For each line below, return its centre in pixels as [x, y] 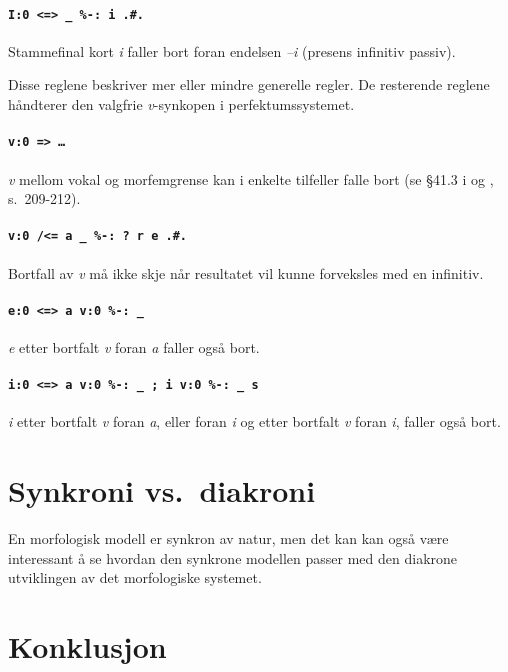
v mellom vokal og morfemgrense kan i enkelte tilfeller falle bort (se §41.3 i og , [251, 178]
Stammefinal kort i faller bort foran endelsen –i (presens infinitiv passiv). [232, 50]
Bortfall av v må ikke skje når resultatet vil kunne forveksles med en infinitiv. [246, 272]
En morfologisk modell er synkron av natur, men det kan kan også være [228, 538]
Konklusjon [87, 646]
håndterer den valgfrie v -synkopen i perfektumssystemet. [181, 104]
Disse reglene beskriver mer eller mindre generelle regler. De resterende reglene [249, 84]
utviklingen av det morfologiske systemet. [135, 577]
